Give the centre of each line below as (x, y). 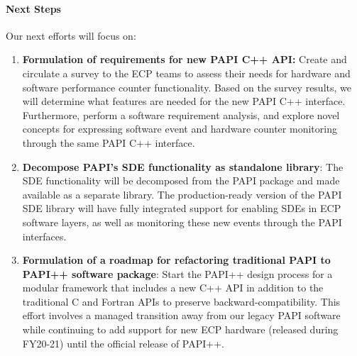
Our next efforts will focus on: (71, 35)
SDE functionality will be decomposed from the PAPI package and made (181, 180)
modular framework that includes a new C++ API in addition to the (173, 288)
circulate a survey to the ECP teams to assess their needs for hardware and (186, 73)
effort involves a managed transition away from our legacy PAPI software (181, 315)
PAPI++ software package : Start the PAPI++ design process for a (177, 273)
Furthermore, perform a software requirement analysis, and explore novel (181, 115)
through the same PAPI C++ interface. (109, 142)
